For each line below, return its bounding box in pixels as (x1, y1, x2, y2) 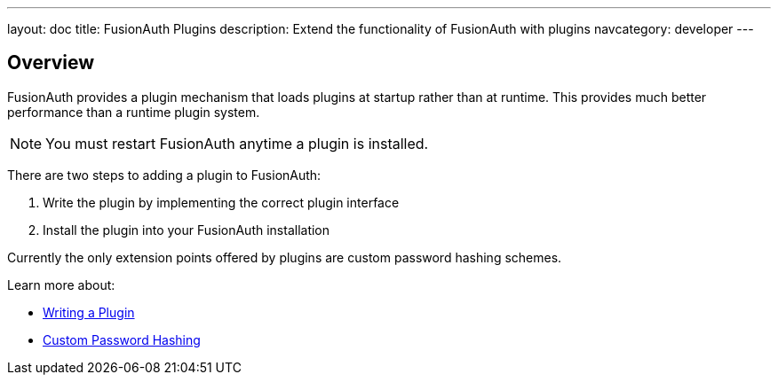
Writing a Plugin (43, 304, 135, 320)
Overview (7, 51, 95, 74)
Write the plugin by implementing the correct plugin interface (43, 194, 400, 210)
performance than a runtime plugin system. (7, 104, 260, 120)
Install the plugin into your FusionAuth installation (43, 222, 330, 238)
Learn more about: (7, 277, 115, 292)
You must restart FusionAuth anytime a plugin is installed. (45, 134, 429, 152)
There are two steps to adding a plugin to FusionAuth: (7, 167, 322, 183)
